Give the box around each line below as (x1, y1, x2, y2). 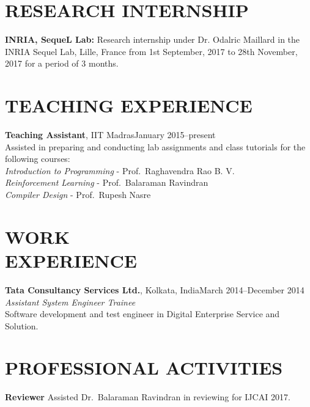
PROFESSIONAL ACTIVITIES (5, 355, 283, 380)
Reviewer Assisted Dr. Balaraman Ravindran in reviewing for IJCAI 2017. (5, 391, 290, 403)
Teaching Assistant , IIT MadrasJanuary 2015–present (5, 128, 216, 141)
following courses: (5, 152, 70, 165)
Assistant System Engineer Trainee (5, 295, 136, 308)
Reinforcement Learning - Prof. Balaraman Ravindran (5, 176, 209, 189)
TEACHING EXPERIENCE (5, 93, 253, 118)
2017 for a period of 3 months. (5, 57, 119, 70)
